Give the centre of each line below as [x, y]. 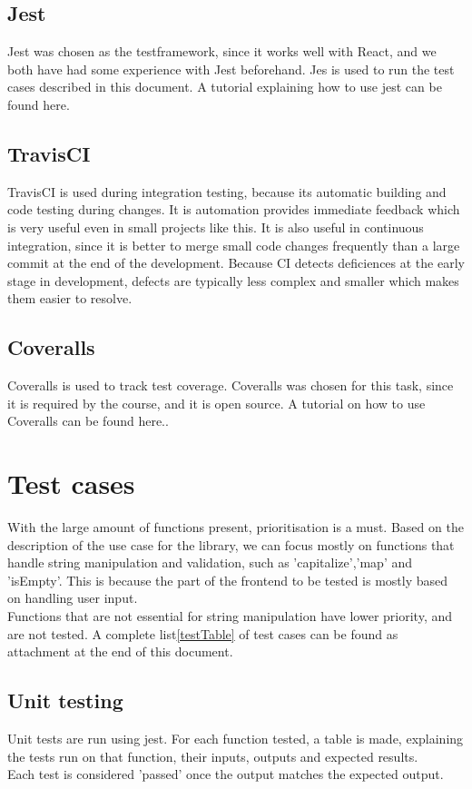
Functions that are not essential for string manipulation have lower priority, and [230, 616]
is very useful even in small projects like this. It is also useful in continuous [216, 227]
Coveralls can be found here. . [88, 421]
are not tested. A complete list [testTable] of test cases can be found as [203, 633]
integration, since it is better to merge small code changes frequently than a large [234, 245]
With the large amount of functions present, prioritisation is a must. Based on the [236, 527]
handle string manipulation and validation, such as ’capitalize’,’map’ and [210, 562]
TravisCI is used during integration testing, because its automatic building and [227, 191]
